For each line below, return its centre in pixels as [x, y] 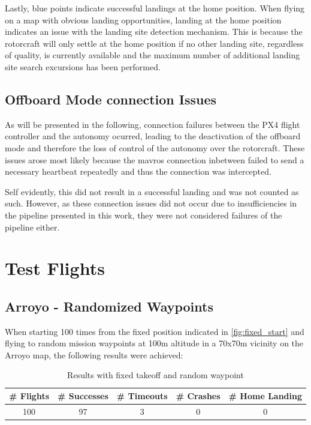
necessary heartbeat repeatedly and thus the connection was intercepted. [138, 171]
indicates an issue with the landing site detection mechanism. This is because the [154, 32]
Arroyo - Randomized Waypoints [109, 306]
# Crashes [198, 396]
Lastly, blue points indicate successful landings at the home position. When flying [155, 8]
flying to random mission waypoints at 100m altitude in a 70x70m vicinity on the [154, 343]
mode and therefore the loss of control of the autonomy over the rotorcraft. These [155, 147]
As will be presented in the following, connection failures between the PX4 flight [153, 124]
